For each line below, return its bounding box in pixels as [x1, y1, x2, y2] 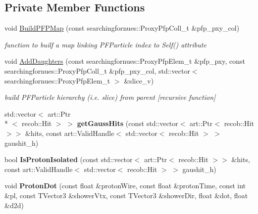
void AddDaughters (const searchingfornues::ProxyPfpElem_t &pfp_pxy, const [4, 56, 245, 66]
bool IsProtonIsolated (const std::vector [4, 154, 133, 165]
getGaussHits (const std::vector [77, 118, 178, 128]
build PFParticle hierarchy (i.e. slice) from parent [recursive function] [4, 92, 216, 102]
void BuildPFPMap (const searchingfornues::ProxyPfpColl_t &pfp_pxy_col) [4, 23, 240, 33]
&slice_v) [124, 75, 154, 86]
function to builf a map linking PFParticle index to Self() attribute [4, 39, 206, 49]
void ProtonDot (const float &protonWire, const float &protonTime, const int [4, 180, 246, 191]
